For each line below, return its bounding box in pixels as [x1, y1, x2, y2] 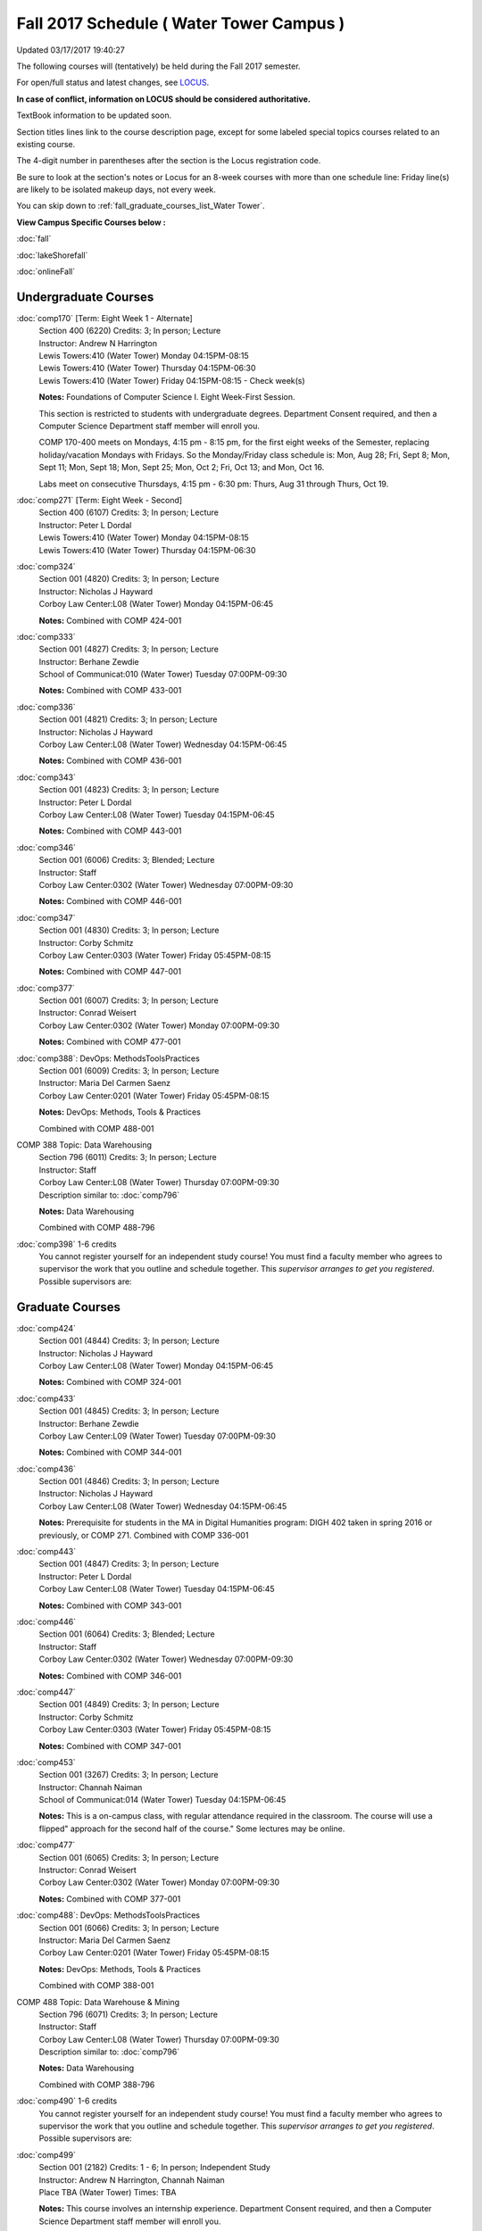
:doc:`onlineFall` [16, 266, 76, 277]
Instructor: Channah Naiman [38, 1781, 143, 1793]
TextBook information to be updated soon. [16, 110, 172, 120]
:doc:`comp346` [16, 842, 76, 852]
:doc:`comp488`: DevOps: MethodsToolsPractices [16, 1910, 201, 1920]
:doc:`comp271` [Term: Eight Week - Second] [16, 495, 183, 505]
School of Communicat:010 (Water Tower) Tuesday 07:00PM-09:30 [38, 669, 287, 680]
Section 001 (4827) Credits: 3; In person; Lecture [38, 643, 219, 655]
